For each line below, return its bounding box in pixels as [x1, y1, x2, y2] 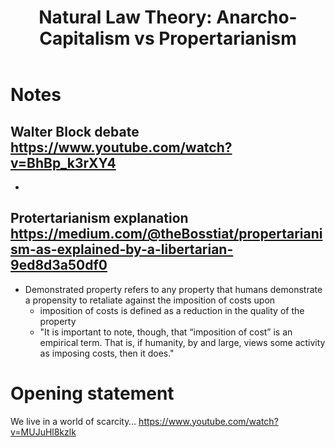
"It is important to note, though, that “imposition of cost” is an [39, 326, 293, 338]
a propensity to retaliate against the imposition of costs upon [24, 294, 276, 306]
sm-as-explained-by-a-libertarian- [10, 241, 234, 258]
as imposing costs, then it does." [39, 347, 175, 359]
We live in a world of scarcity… [10, 415, 137, 427]
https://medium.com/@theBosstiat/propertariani [10, 226, 323, 243]
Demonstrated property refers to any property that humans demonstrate [24, 283, 323, 295]
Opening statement [10, 382, 175, 405]
